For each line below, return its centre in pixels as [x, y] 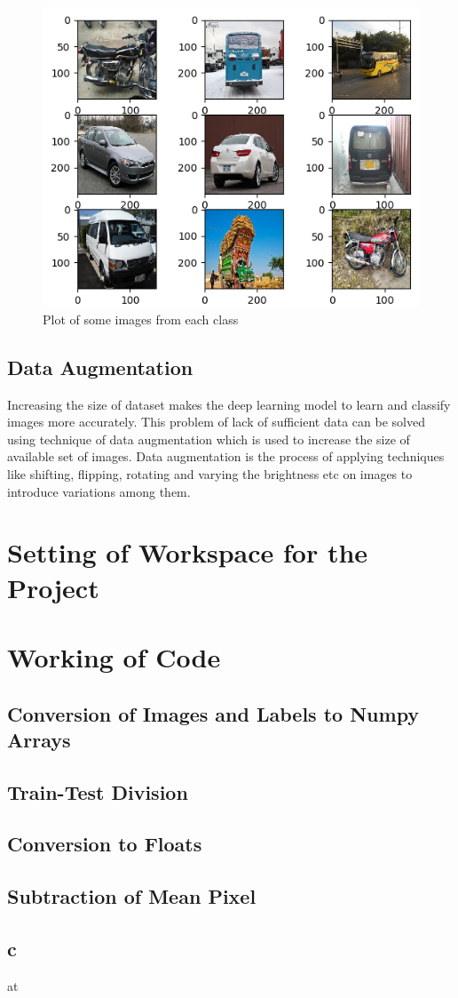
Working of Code [114, 656]
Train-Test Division [98, 791]
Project [53, 587]
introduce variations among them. [99, 491]
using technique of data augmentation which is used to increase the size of [209, 439]
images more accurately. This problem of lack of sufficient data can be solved [216, 422]
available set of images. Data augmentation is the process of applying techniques [226, 456]
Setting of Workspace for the [188, 552]
